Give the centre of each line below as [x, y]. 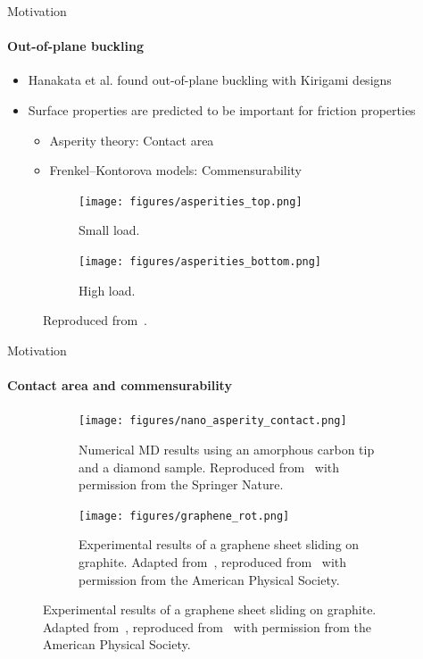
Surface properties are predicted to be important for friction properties [222, 109]
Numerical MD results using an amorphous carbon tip [227, 449]
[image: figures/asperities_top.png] [191, 201]
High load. [107, 290]
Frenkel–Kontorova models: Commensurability [176, 170]
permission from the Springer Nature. [181, 484]
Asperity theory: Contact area [132, 140]
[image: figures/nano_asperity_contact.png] [213, 421]
